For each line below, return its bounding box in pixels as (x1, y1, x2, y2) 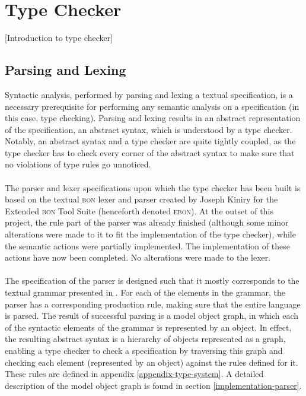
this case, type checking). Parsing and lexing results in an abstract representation (5, 112, 301, 124)
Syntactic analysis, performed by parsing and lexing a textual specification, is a (5, 88, 293, 100)
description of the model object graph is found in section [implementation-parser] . (5, 379, 302, 391)
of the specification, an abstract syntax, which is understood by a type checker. (5, 123, 292, 135)
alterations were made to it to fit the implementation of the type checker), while (5, 228, 296, 240)
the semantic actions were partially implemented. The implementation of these (5, 239, 290, 252)
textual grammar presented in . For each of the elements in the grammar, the (5, 286, 286, 299)
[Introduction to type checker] (5, 31, 113, 44)
